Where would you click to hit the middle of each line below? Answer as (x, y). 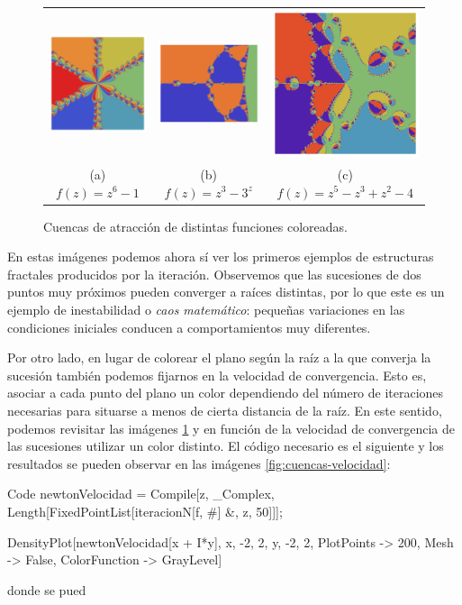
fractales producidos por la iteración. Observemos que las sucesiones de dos (214, 274)
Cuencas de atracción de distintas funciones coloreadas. (196, 226)
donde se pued (47, 589)
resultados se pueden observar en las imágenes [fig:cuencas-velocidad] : (199, 463)
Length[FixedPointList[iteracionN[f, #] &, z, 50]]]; (145, 511)
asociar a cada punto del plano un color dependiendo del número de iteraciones (226, 393)
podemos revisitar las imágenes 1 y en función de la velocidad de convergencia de (231, 428)
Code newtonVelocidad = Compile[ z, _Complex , (141, 494)
